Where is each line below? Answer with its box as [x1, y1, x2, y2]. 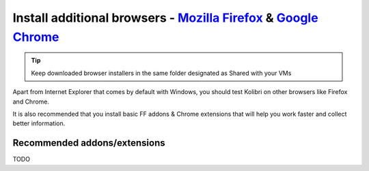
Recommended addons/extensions [12, 137, 165, 149]
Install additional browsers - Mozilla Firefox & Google [12, 10, 318, 25]
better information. [12, 119, 66, 127]
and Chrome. [12, 97, 50, 106]
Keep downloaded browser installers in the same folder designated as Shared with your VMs [31, 69, 292, 77]
